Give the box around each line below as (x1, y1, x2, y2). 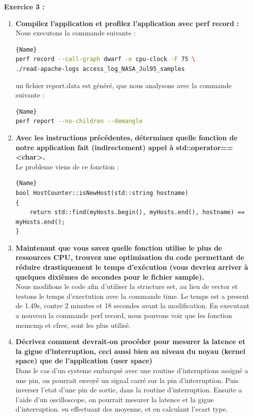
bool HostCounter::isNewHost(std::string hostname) (15, 189, 189, 196)
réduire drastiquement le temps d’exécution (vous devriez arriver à (15, 262, 249, 272)
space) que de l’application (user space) (15, 355, 153, 366)
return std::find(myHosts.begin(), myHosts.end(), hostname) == (30, 209, 245, 216)
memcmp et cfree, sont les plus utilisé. (15, 320, 131, 330)
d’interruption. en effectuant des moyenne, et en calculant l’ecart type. (15, 404, 228, 414)
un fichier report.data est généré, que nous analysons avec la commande (15, 80, 232, 90)
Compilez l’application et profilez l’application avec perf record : (15, 18, 239, 28)
